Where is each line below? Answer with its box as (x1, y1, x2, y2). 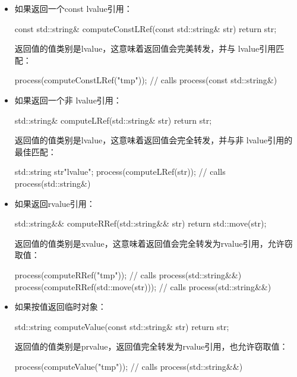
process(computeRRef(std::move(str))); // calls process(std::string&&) (14, 280, 271, 293)
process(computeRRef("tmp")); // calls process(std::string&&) (14, 268, 242, 281)
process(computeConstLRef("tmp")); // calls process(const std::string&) (14, 74, 277, 86)
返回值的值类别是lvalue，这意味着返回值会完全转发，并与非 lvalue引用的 (14, 134, 293, 146)
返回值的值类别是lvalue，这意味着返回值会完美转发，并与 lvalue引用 (14, 42, 276, 55)
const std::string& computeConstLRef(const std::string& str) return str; (14, 22, 277, 34)
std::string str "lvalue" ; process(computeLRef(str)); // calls (14, 165, 226, 178)
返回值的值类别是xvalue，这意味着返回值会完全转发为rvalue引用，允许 (14, 237, 285, 249)
